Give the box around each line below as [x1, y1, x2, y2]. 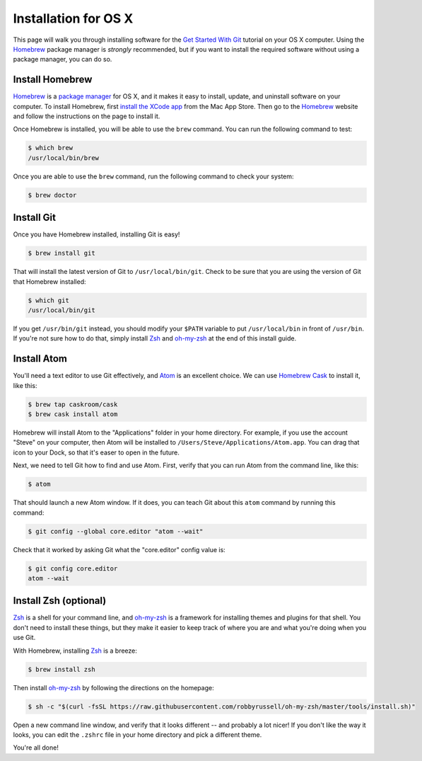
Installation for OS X [13, 11, 134, 26]
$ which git [28, 296, 70, 304]
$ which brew [28, 144, 74, 152]
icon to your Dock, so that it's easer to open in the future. [13, 448, 180, 457]
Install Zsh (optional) [13, 595, 107, 607]
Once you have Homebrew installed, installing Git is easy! [13, 230, 180, 239]
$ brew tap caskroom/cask [28, 400, 118, 408]
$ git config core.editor [28, 564, 118, 573]
